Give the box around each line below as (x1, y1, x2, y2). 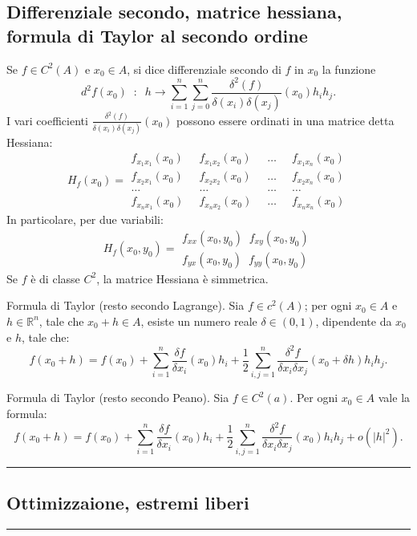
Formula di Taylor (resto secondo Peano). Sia (6, 389, 229, 406)
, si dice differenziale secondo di (127, 60, 281, 77)
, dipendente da (315, 312, 392, 329)
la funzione (322, 60, 376, 77)
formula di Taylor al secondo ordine (6, 22, 308, 47)
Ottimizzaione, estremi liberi (6, 490, 249, 515)
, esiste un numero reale (140, 312, 257, 329)
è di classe (30, 270, 80, 286)
